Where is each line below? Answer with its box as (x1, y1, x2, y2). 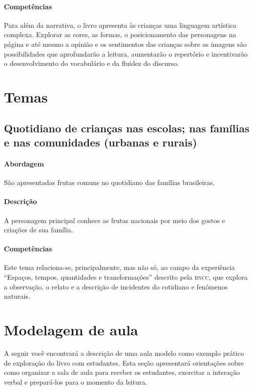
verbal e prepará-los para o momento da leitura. (4, 376, 148, 387)
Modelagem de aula (4, 320, 138, 340)
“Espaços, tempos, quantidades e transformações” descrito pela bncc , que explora (4, 272, 248, 282)
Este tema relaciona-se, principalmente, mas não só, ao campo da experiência (4, 262, 235, 272)
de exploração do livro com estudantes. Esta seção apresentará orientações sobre (4, 357, 244, 368)
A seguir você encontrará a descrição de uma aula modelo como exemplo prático (4, 348, 244, 358)
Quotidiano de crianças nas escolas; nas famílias (4, 120, 250, 135)
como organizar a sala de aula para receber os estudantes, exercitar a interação (4, 367, 240, 377)
